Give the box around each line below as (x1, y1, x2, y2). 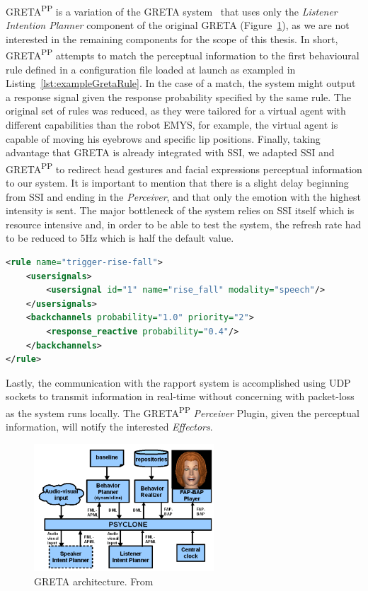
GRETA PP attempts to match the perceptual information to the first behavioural (6, 46, 360, 63)
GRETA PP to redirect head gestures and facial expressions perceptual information (6, 159, 362, 176)
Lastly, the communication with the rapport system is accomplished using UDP (6, 375, 351, 390)
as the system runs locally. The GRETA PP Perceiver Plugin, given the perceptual (6, 404, 360, 420)
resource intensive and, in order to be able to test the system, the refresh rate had (6, 216, 362, 231)
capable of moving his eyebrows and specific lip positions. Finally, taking (6, 131, 321, 146)
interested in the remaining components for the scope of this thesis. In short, (6, 31, 338, 46)
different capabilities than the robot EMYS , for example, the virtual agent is (6, 117, 338, 132)
